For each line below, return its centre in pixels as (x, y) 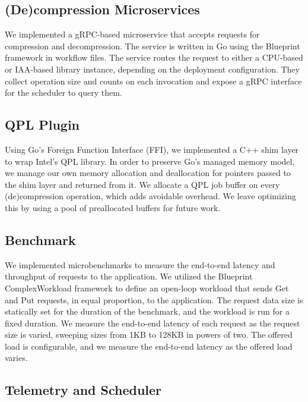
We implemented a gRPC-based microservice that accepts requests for (132, 34)
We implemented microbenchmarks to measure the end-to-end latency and (140, 264)
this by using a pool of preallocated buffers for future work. (113, 207)
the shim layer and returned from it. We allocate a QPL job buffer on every (142, 184)
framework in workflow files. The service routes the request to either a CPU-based (154, 57)
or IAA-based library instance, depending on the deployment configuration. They (152, 69)
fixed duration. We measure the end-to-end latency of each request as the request (153, 323)
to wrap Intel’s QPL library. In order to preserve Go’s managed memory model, (150, 161)
